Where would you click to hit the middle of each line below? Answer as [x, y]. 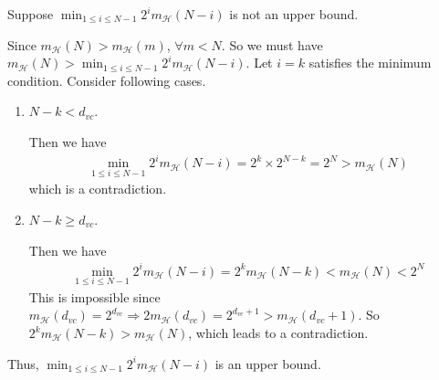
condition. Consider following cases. [107, 80]
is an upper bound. [268, 363]
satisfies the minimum [370, 63]
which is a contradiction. [98, 189]
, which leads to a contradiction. [278, 333]
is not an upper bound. [294, 14]
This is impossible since [94, 296]
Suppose [31, 14]
